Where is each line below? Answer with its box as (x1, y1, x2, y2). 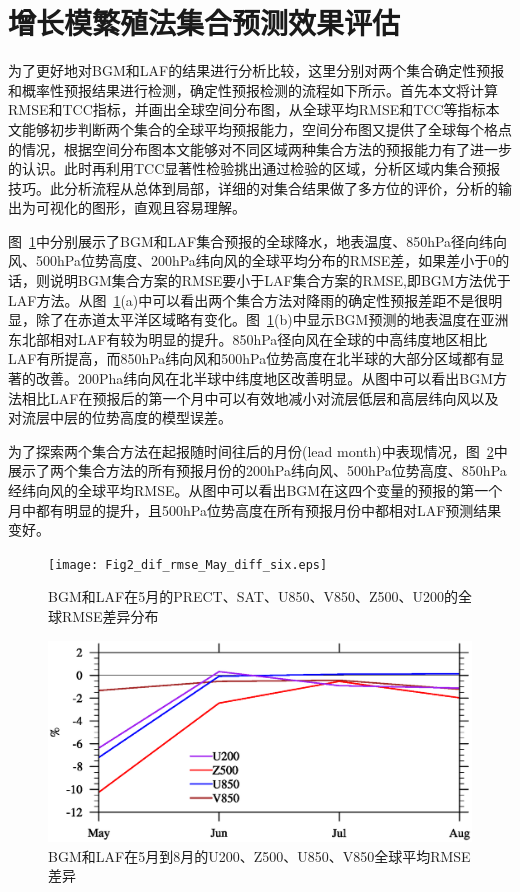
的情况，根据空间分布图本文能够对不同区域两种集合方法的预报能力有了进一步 (8, 138, 512, 159)
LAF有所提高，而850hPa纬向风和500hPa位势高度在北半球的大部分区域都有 (8, 348, 491, 369)
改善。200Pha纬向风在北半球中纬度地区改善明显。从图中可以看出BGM (35, 368, 494, 389)
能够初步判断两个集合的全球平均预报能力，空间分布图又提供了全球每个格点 (21, 118, 512, 139)
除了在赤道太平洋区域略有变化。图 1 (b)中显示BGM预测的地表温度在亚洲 (35, 309, 509, 330)
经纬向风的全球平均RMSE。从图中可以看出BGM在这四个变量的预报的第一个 (8, 480, 503, 500)
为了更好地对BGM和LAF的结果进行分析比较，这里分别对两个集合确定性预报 (8, 60, 505, 81)
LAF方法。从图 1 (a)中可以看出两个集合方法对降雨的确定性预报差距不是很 (8, 289, 489, 310)
